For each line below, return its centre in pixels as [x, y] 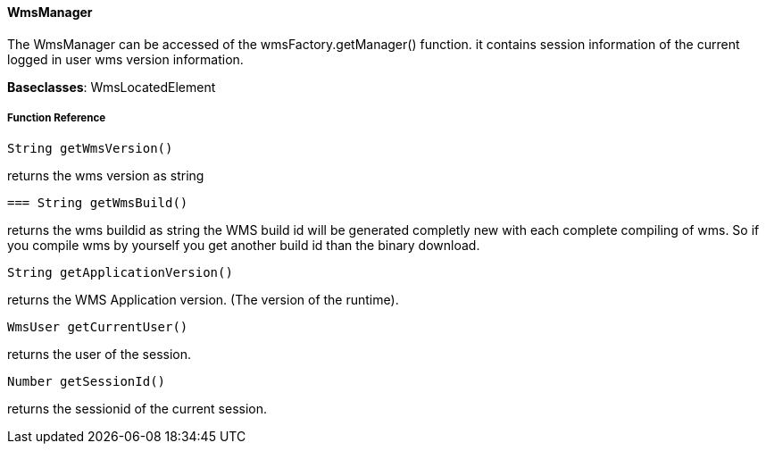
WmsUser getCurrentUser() [98, 327]
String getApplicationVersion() [120, 273]
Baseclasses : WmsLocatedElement [112, 87]
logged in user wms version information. [125, 59]
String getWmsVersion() [90, 149]
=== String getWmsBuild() [98, 203]
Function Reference [57, 118]
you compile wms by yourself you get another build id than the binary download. [244, 246]
